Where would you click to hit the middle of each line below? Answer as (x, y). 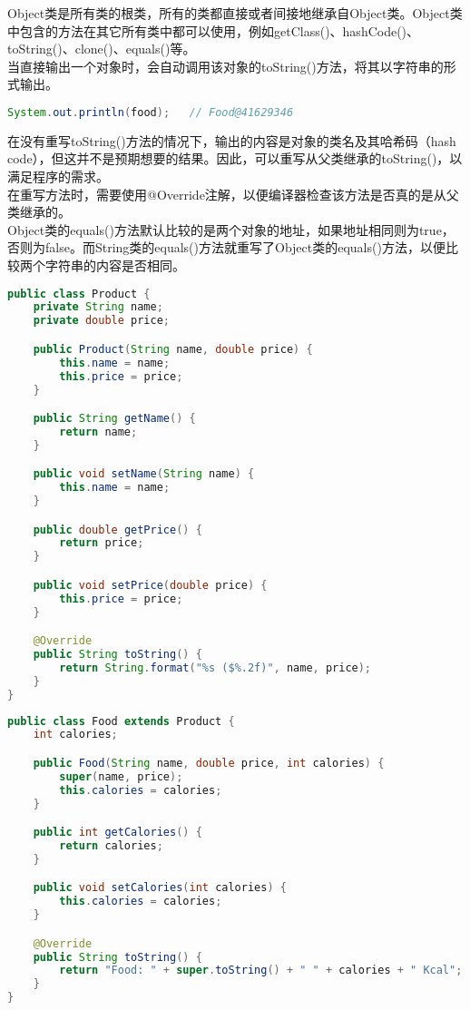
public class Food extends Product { (121, 721)
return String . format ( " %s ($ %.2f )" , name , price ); (215, 667)
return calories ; (111, 845)
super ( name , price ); (121, 776)
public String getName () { (114, 419)
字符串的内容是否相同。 (115, 265)
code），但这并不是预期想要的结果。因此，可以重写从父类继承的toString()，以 (235, 158)
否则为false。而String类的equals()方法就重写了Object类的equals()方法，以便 (226, 247)
